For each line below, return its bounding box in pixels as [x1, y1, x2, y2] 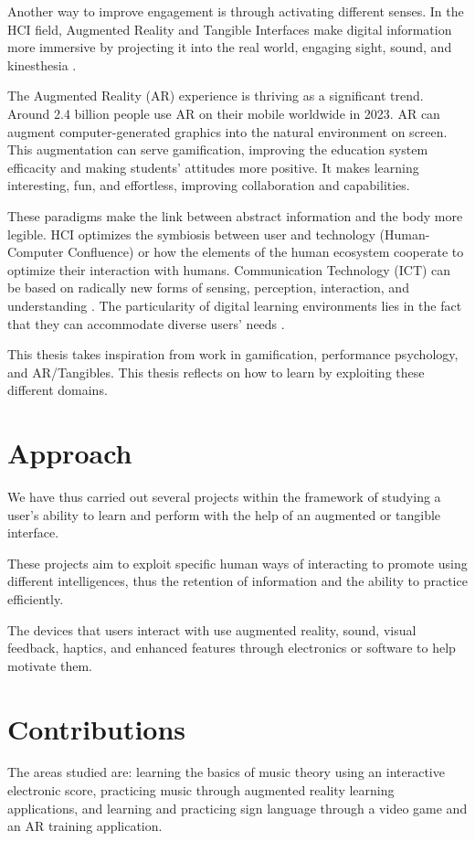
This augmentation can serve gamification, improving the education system [7, 140, 428, 159]
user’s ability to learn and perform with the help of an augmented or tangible [7, 505, 441, 524]
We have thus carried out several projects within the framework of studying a [7, 487, 441, 506]
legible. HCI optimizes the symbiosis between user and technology [7, 224, 375, 243]
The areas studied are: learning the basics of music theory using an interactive [7, 762, 445, 782]
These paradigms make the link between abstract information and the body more [7, 206, 463, 225]
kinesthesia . [7, 55, 77, 74]
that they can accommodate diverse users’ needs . [7, 314, 285, 333]
